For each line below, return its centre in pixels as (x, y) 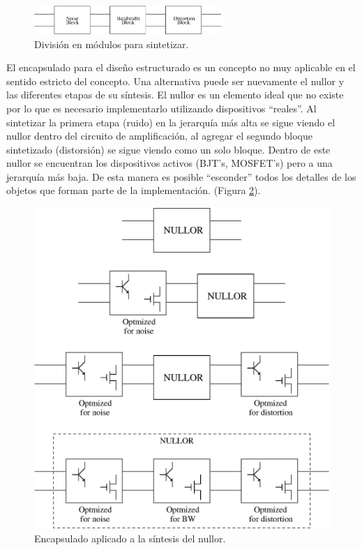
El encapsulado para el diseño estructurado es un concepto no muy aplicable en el (181, 67)
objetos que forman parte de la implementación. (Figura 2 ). (134, 190)
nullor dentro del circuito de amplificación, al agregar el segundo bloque (159, 136)
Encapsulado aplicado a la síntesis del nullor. (130, 538)
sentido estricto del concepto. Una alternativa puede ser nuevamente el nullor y (175, 81)
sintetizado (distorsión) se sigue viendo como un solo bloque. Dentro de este (168, 149)
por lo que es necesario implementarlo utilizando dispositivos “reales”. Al (161, 108)
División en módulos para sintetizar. (112, 44)
